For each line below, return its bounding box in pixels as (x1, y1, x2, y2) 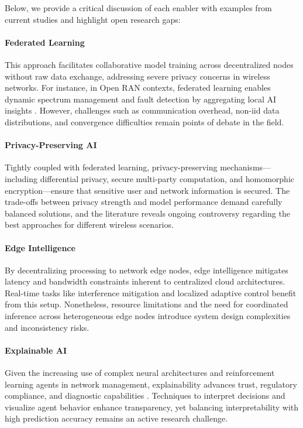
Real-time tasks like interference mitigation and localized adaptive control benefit (5, 286, 297, 299)
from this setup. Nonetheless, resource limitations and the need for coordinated (5, 298, 288, 310)
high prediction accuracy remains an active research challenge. (5, 412, 228, 424)
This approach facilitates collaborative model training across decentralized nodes (5, 58, 294, 70)
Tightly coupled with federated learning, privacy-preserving (5, 161, 218, 173)
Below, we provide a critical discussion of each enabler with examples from (5, 2, 272, 13)
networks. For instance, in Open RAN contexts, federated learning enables (5, 81, 271, 94)
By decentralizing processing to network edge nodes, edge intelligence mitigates (5, 263, 288, 276)
